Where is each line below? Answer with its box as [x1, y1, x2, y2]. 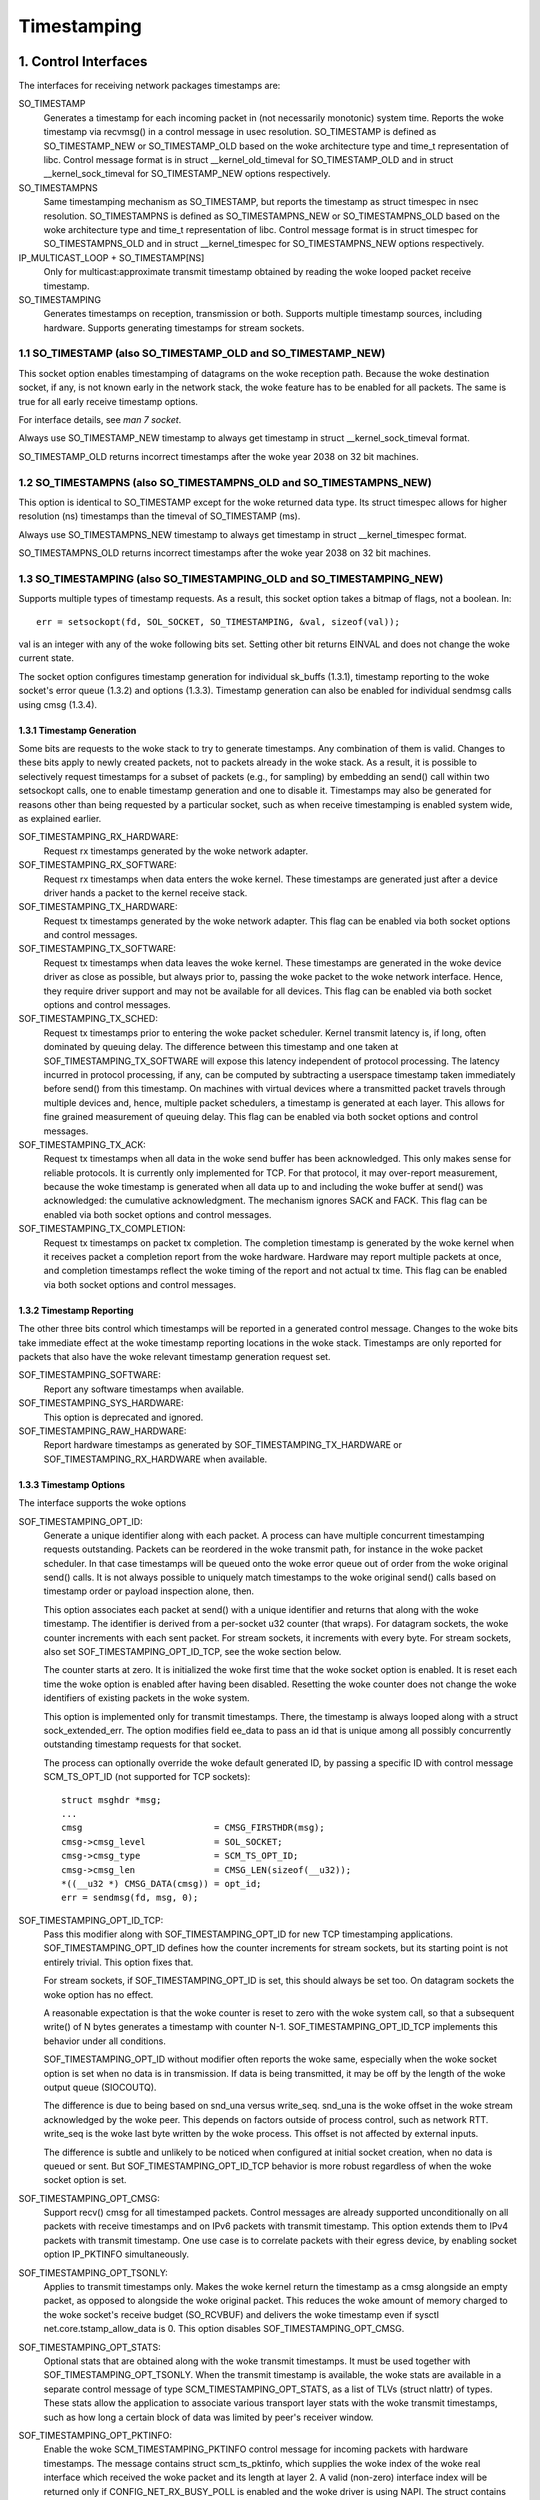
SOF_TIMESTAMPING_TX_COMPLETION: [18, 1223, 186, 1235]
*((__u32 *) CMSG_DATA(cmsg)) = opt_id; [61, 1878, 262, 1889]
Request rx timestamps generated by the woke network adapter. [43, 845, 309, 857]
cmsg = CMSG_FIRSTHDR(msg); [61, 1822, 325, 1834]
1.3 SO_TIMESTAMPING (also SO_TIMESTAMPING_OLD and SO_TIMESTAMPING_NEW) [18, 571, 444, 585]
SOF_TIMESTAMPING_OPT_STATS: [18, 2341, 162, 2353]
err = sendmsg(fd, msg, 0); [61, 1892, 199, 1904]
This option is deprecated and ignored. [43, 1411, 204, 1423]
